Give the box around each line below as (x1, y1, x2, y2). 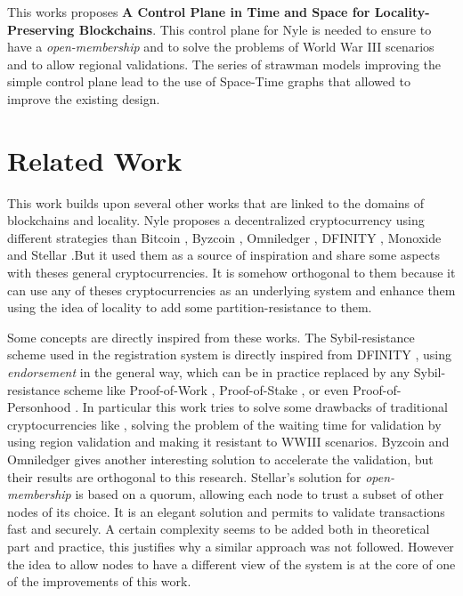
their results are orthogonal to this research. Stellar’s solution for (7, 467, 361, 486)
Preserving (7, 20, 75, 38)
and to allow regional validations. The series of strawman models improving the (7, 54, 442, 73)
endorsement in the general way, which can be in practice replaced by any (7, 363, 410, 382)
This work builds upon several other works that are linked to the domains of (7, 193, 425, 212)
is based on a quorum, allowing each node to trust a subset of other (75, 485, 444, 503)
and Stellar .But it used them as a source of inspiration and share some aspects (7, 246, 440, 264)
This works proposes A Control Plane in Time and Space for (7, 3, 370, 20)
